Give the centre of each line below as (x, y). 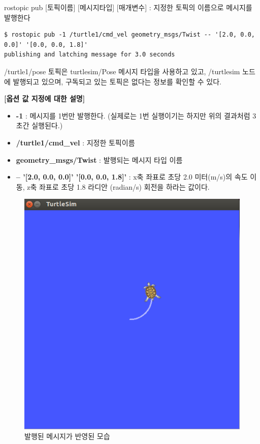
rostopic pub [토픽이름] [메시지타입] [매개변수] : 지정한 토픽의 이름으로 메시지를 (128, 7)
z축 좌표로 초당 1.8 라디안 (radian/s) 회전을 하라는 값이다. (118, 186)
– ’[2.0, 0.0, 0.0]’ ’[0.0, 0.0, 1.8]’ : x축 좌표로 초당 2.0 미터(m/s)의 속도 (132, 177)
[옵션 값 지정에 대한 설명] (45, 98)
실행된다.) (47, 125)
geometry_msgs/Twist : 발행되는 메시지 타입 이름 (99, 159)
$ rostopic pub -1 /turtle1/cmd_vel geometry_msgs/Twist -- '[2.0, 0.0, (129, 35)
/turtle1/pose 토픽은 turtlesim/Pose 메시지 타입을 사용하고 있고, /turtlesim (122, 71)
